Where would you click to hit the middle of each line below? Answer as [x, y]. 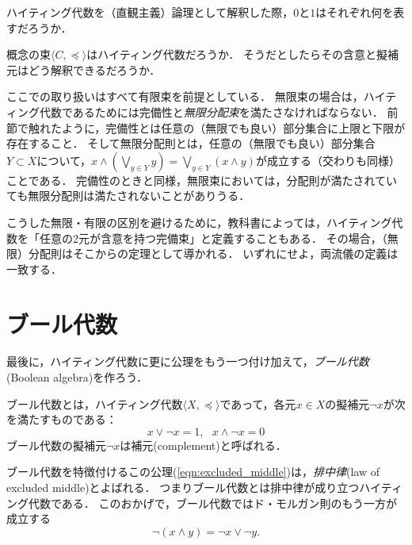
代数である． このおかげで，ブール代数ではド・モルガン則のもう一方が [213, 503]
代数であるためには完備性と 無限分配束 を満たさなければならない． [211, 111]
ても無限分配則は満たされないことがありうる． [128, 196]
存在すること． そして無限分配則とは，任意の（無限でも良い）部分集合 [191, 143]
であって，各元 [258, 403]
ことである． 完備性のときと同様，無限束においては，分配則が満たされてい [202, 180]
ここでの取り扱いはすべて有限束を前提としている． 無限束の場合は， [185, 96]
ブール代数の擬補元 [56, 445]
